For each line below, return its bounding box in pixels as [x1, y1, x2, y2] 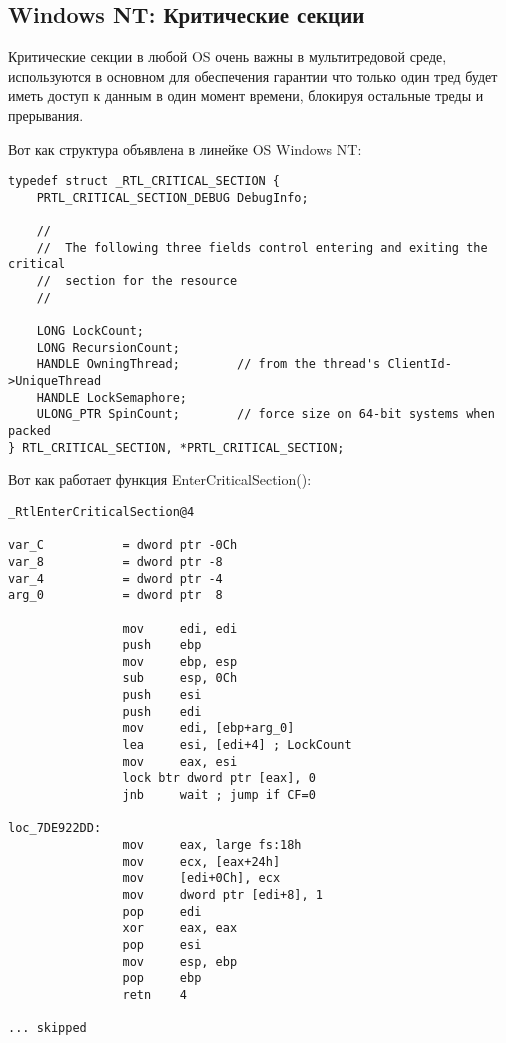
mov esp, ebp [122, 954, 238, 969]
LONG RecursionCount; [36, 340, 180, 355]
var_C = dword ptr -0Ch [8, 538, 238, 553]
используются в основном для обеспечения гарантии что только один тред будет [8, 65, 498, 86]
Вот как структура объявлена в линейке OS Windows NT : [8, 138, 362, 159]
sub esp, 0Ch [122, 671, 238, 686]
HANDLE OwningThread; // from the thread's [36, 357, 381, 372]
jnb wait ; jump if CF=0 [122, 788, 316, 803]
